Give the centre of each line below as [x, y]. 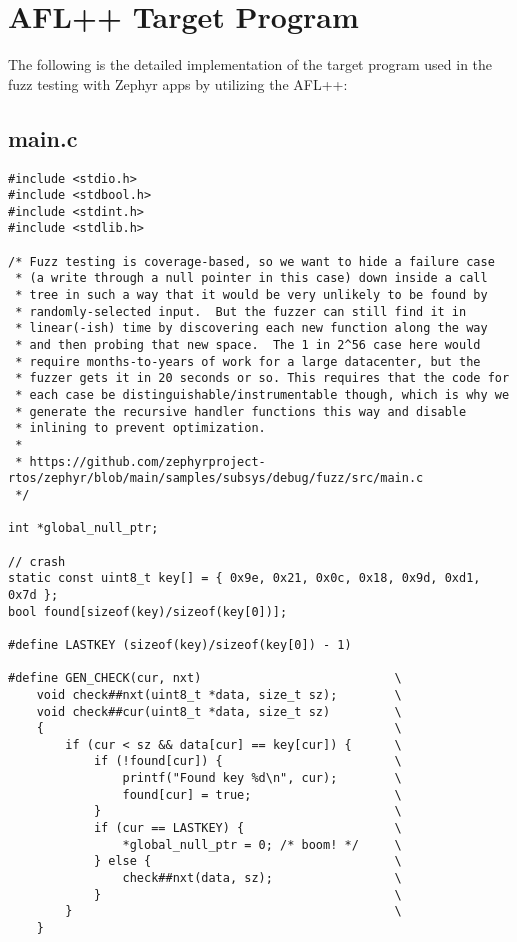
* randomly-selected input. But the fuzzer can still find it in [241, 311]
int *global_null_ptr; [83, 528]
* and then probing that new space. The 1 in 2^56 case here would [248, 345]
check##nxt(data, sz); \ [262, 878]
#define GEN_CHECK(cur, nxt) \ [205, 678]
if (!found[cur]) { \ [247, 761]
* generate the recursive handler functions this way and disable [241, 411]
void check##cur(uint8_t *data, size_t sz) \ [219, 711]
